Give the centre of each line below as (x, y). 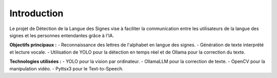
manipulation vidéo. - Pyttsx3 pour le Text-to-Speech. (66, 68)
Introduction (36, 13)
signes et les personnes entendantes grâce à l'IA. (62, 35)
